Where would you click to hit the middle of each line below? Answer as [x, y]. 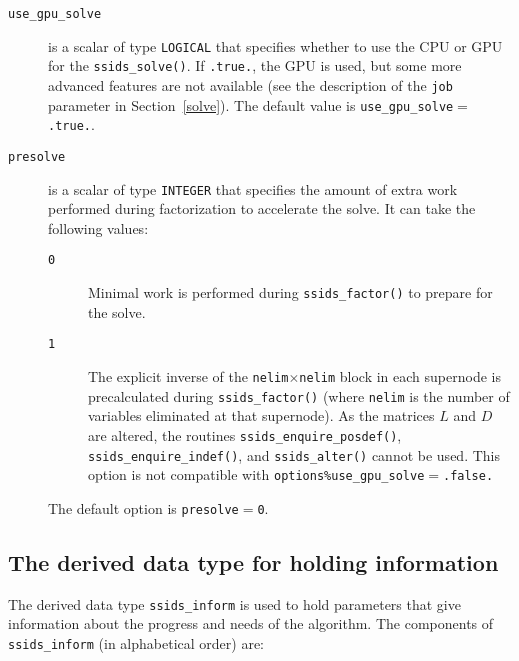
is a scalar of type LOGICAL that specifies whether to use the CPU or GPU [275, 45]
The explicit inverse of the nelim [188, 376]
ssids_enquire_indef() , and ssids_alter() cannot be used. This [294, 454]
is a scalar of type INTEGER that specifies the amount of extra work [253, 188]
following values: [98, 227]
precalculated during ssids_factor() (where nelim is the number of [299, 395]
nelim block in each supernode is [400, 376]
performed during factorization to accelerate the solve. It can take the [262, 208]
